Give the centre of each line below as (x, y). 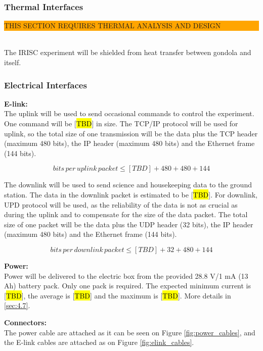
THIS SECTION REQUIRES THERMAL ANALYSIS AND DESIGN (113, 26)
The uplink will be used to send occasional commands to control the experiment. (129, 113)
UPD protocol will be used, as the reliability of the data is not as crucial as (121, 204)
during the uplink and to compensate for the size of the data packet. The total (126, 214)
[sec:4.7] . (17, 305)
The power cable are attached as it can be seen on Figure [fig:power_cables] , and (130, 332)
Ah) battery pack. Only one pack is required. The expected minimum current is (128, 286)
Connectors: (25, 322)
